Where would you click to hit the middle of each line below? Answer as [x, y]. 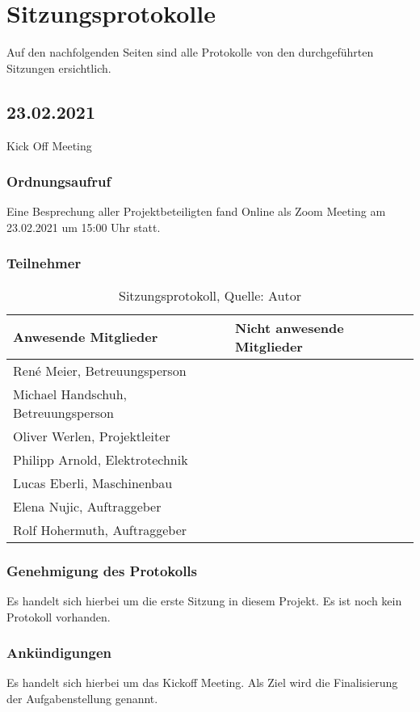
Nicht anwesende [290, 327]
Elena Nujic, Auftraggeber [87, 506]
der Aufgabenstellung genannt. [82, 698]
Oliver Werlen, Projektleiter [92, 436]
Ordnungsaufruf [59, 181]
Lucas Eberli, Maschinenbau [93, 482]
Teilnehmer [44, 263]
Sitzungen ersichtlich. [59, 67]
